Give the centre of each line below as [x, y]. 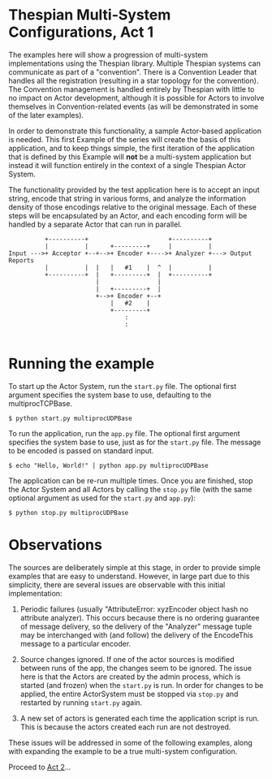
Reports [22, 260]
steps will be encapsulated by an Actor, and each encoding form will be [128, 215]
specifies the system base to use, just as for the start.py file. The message [135, 442]
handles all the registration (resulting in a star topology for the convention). [134, 80]
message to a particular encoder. [76, 643]
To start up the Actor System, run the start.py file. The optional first [123, 386]
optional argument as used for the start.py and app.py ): [102, 498]
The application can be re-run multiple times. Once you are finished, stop [131, 480]
